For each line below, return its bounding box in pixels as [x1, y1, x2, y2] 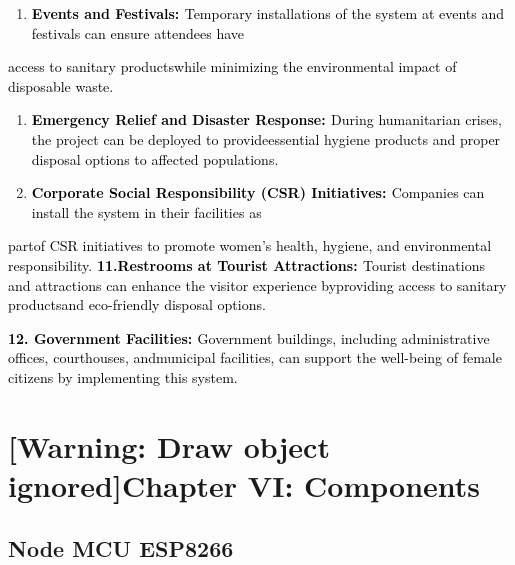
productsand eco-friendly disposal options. [8, 294, 266, 315]
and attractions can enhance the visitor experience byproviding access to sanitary [8, 274, 507, 295]
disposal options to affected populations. [31, 148, 279, 169]
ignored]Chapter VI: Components [8, 464, 480, 505]
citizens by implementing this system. [8, 366, 238, 387]
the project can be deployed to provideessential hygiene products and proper [31, 128, 501, 149]
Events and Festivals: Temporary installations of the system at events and [31, 3, 505, 23]
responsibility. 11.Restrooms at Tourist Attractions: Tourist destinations [8, 254, 485, 275]
